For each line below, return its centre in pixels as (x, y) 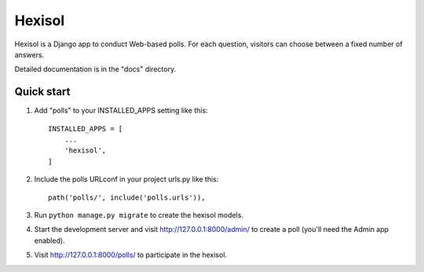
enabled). (50, 241)
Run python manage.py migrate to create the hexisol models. (139, 215)
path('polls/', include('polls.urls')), (127, 197)
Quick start (42, 92)
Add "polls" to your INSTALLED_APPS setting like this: (121, 111)
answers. (29, 54)
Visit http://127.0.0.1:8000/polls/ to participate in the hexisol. (131, 255)
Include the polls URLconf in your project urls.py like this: (126, 179)
